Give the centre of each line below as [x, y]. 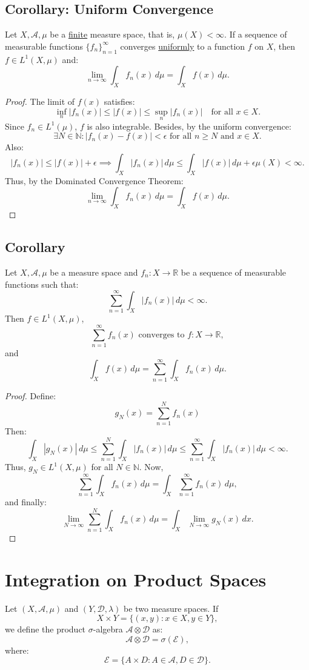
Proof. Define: [31, 395]
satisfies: [119, 101]
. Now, [151, 467]
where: [17, 650]
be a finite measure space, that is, [112, 34]
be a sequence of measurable [234, 272]
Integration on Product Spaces [136, 579]
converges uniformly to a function [183, 46]
